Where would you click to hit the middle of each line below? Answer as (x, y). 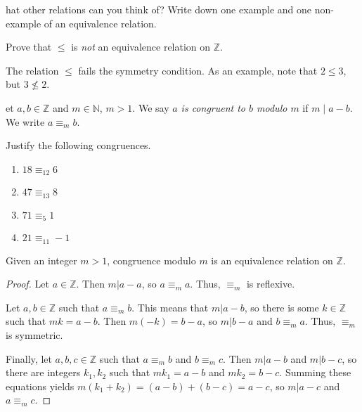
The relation (32, 70)
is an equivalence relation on (272, 260)
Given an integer (41, 260)
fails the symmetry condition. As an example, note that (198, 70)
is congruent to (213, 107)
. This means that (170, 307)
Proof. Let (27, 284)
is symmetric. (34, 334)
